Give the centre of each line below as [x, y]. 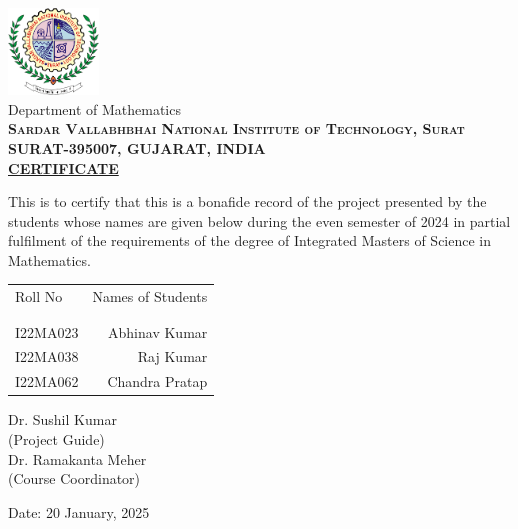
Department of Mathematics [94, 108]
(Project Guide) [56, 438]
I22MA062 [47, 381]
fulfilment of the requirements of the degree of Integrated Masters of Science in [250, 240]
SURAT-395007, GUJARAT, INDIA [137, 147]
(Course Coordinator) [74, 478]
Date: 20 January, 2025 [79, 511]
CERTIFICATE [63, 167]
